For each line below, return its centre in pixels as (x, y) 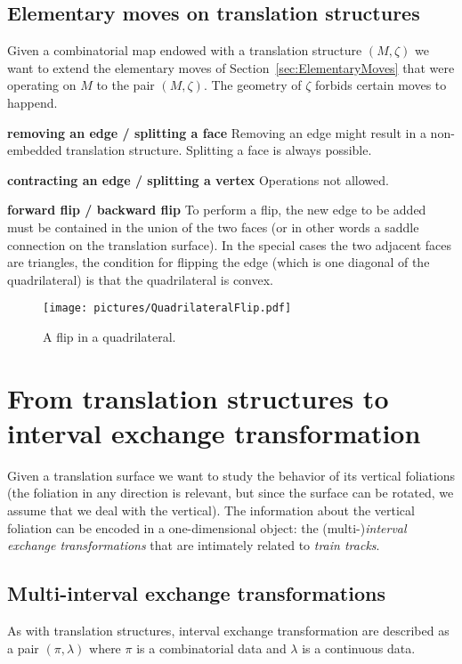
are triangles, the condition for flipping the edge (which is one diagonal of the (219, 262)
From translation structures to (198, 397)
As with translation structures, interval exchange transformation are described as (228, 631)
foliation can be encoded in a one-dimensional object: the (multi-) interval (207, 527)
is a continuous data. (359, 648)
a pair (23, 648)
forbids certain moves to (381, 85)
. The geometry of (252, 85)
